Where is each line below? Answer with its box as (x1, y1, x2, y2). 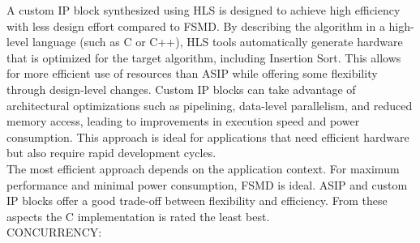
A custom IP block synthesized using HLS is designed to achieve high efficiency (6, 2, 401, 18)
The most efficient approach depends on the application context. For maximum (6, 160, 400, 177)
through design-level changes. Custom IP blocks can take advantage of (6, 80, 356, 97)
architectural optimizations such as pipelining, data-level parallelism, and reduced (6, 96, 413, 113)
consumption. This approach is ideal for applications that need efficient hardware (6, 128, 409, 145)
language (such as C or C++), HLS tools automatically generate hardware (32, 33, 403, 50)
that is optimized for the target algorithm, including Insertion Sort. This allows (6, 49, 401, 66)
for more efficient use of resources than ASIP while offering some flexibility (6, 65, 378, 82)
